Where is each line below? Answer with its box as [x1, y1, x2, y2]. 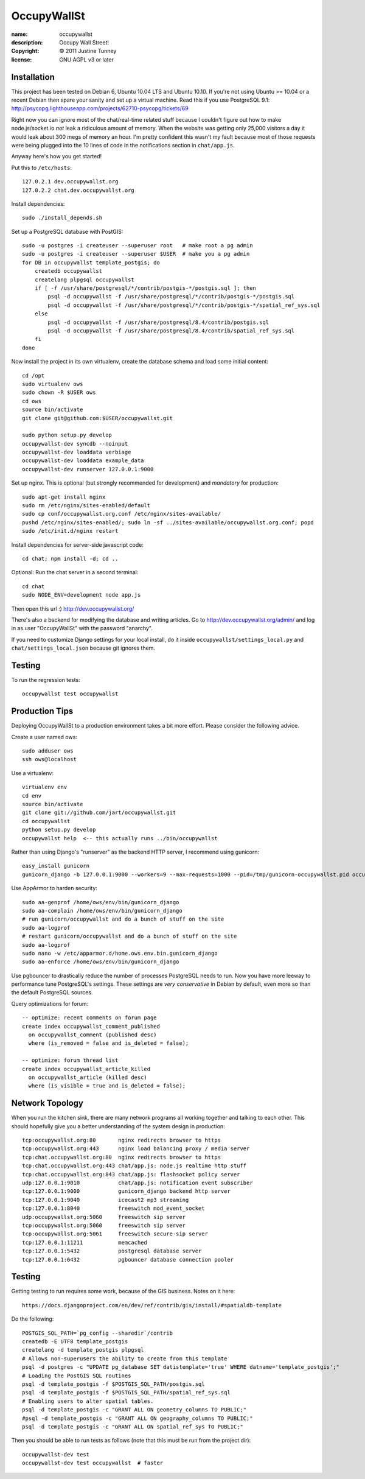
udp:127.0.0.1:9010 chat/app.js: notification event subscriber [22, 1179, 253, 1187]
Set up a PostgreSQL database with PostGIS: [11, 228, 123, 235]
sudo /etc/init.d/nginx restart [22, 527, 119, 535]
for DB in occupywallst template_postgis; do [22, 259, 161, 266]
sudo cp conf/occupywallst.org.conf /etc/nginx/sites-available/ [22, 510, 221, 518]
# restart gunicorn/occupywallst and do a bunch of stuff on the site [22, 933, 237, 940]
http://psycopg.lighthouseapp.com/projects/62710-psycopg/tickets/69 [11, 105, 189, 112]
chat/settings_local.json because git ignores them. [11, 644, 155, 652]
